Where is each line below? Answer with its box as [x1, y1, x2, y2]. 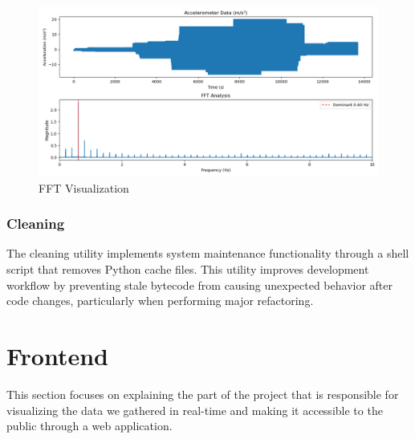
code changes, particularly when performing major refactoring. [6, 292, 314, 309]
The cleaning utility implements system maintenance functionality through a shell [6, 245, 409, 262]
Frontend [6, 339, 109, 372]
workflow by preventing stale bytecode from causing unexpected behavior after [6, 276, 393, 293]
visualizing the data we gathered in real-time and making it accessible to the [6, 401, 383, 418]
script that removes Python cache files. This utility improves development [6, 261, 369, 277]
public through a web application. [6, 417, 173, 434]
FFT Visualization [39, 179, 129, 196]
